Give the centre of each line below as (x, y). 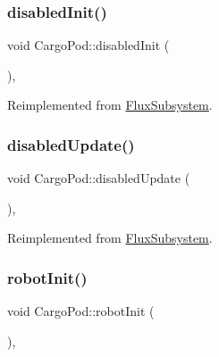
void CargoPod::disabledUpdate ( (99, 178)
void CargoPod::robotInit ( (81, 311)
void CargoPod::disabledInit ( (88, 45)
